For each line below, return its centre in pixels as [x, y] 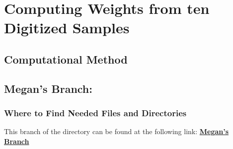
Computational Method [66, 59]
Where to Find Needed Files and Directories [95, 113]
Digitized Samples [67, 28]
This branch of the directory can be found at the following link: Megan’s [116, 131]
